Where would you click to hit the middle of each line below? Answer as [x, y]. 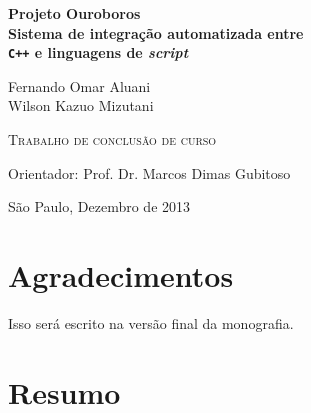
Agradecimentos [121, 275]
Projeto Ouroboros [74, 13]
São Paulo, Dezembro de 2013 [99, 206]
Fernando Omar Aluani [79, 85]
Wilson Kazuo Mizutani [81, 105]
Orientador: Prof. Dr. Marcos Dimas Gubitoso [149, 172]
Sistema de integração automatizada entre [156, 32]
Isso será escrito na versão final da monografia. [151, 322]
